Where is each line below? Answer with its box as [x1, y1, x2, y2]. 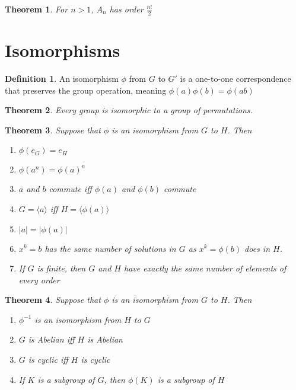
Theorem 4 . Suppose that [5, 293, 101, 306]
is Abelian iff [28, 333, 75, 346]
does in [244, 242, 270, 254]
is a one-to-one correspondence [180, 72, 291, 84]
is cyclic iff [28, 353, 68, 366]
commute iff [49, 183, 92, 195]
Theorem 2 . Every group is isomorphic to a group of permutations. [5, 104, 253, 116]
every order [18, 273, 60, 286]
